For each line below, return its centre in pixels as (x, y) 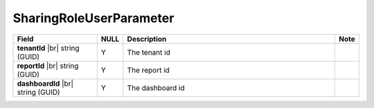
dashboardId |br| (45, 83)
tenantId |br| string (48, 48)
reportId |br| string (48, 66)
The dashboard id (156, 88)
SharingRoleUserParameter (93, 18)
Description (147, 39)
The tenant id (149, 52)
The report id (148, 70)
